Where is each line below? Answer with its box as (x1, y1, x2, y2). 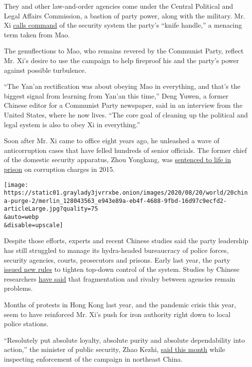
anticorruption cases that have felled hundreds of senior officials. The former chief (4, 145, 247, 155)
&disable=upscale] (4, 221, 63, 229)
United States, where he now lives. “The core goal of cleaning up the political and (4, 109, 248, 119)
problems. (4, 283, 33, 293)
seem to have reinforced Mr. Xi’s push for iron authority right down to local (4, 309, 231, 319)
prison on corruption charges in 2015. (4, 164, 115, 174)
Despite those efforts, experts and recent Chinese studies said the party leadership (4, 235, 249, 246)
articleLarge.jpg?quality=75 (4, 205, 98, 213)
